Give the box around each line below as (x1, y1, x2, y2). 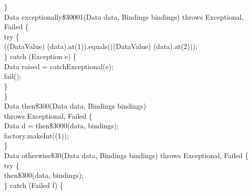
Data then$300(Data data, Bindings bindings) (4, 100, 146, 111)
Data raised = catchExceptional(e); (4, 61, 114, 71)
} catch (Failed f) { (4, 179, 64, 190)
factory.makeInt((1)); (4, 130, 69, 140)
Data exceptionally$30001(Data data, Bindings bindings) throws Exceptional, (4, 11, 244, 22)
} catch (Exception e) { (4, 51, 77, 61)
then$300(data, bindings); (4, 170, 84, 180)
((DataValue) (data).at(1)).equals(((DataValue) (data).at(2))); (4, 41, 197, 52)
